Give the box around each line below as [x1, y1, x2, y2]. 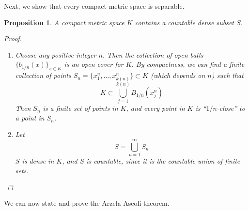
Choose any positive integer [15, 49, 96, 60]
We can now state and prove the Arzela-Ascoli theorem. [4, 198, 170, 208]
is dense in [22, 156, 54, 166]
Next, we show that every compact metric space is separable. [4, 1, 185, 11]
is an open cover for [64, 59, 124, 69]
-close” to [217, 103, 245, 113]
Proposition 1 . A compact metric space [4, 17, 124, 27]
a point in [15, 113, 45, 123]
